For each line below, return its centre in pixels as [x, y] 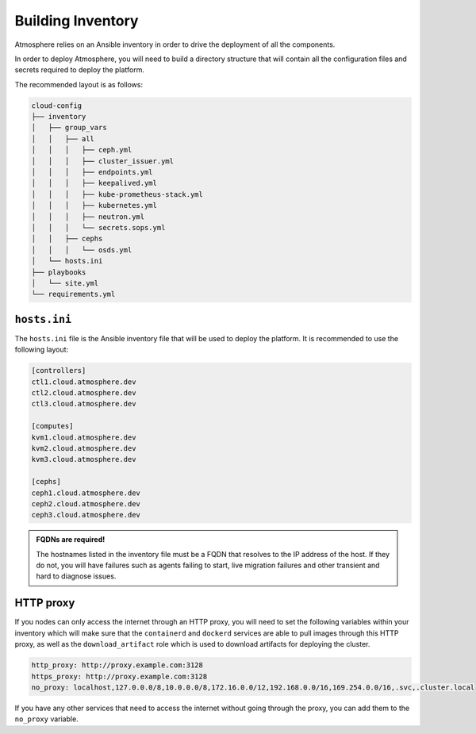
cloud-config [57, 106]
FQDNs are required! [71, 540]
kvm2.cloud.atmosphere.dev [84, 448]
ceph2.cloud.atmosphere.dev [86, 503]
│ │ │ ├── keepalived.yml [94, 183]
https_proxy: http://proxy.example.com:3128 [119, 676]
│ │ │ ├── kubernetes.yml [94, 206]
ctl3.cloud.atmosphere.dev [84, 404]
